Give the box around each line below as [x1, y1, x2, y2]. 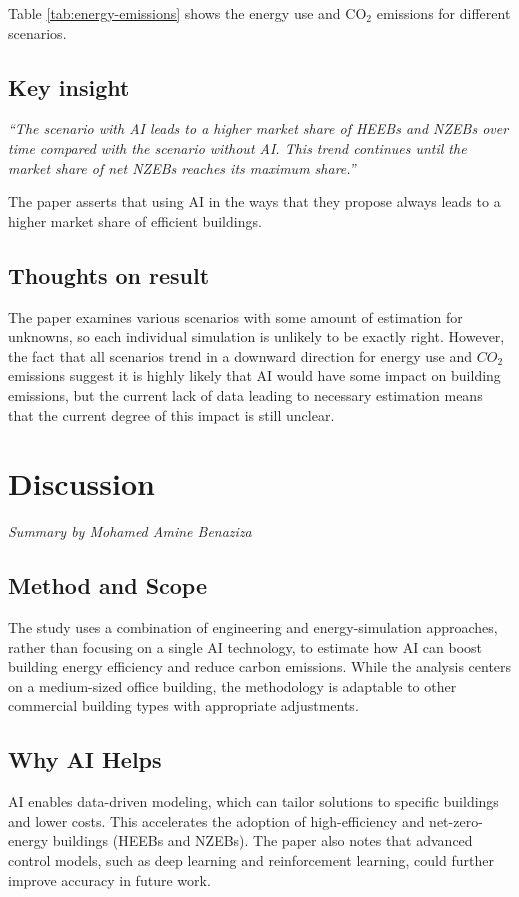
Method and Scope [8, 570, 208, 601]
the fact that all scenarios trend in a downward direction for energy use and [8, 345, 473, 366]
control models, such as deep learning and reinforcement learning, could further [8, 850, 494, 870]
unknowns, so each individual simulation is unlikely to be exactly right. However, [8, 326, 505, 347]
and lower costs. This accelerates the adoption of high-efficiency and [8, 810, 425, 831]
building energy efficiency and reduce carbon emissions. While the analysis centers [8, 656, 512, 677]
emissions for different [376, 3, 511, 23]
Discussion [8, 463, 155, 504]
